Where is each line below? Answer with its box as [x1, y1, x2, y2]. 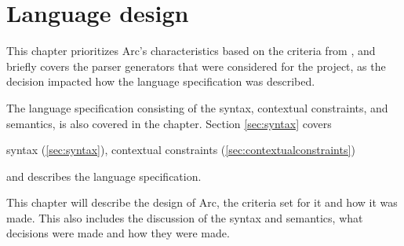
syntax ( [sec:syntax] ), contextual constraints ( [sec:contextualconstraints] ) [6, 141, 355, 158]
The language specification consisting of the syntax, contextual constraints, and [6, 99, 388, 116]
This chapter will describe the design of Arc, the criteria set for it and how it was [6, 194, 398, 211]
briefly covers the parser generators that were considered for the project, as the [6, 57, 386, 74]
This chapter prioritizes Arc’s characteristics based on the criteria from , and [6, 42, 376, 59]
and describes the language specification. [6, 167, 202, 184]
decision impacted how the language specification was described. [6, 73, 315, 90]
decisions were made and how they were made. [6, 225, 230, 241]
